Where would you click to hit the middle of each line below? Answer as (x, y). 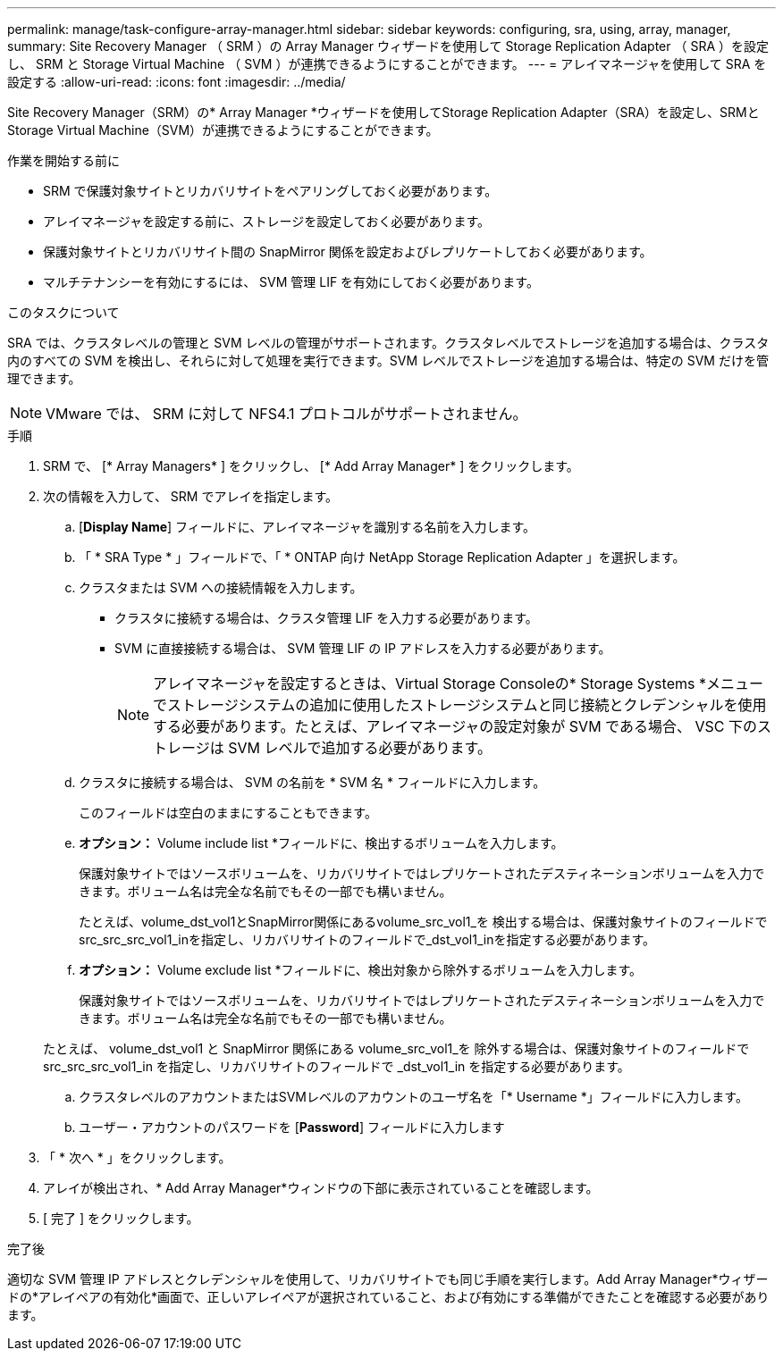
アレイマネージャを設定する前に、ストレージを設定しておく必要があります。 (267, 221)
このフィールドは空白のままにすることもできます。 (228, 813)
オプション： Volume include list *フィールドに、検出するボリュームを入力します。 (321, 843)
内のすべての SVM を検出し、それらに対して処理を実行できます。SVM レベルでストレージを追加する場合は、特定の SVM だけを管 (388, 360)
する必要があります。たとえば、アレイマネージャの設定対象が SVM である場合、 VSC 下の (455, 726)
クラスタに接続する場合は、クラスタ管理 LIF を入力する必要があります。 (326, 618)
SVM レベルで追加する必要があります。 (360, 748)
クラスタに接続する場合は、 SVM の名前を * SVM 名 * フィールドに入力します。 (312, 782)
